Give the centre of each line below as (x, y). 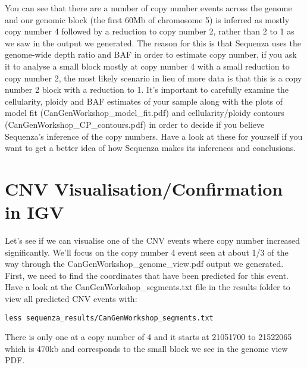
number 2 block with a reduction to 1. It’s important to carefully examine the (147, 89)
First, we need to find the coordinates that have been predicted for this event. (147, 275)
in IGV (35, 212)
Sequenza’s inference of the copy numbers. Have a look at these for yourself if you (154, 136)
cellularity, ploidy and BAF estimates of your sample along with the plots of (144, 101)
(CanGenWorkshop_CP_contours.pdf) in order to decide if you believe (135, 124)
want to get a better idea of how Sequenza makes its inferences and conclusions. (151, 148)
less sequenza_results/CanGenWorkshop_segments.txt (109, 318)
